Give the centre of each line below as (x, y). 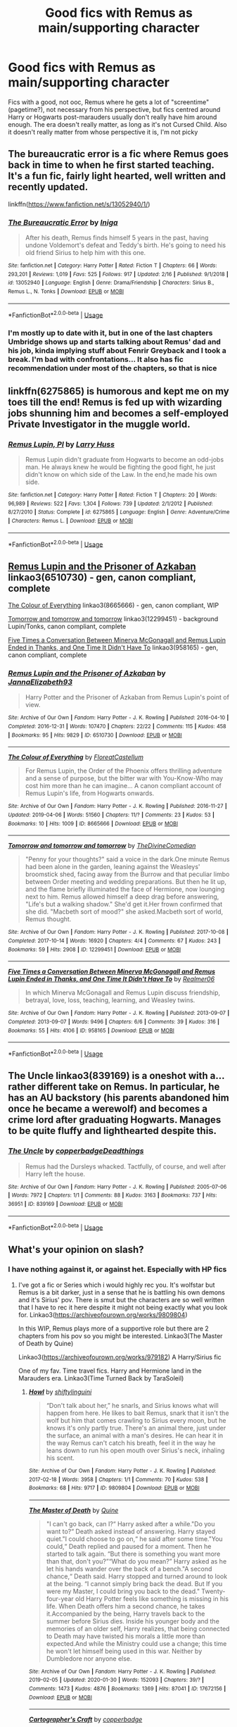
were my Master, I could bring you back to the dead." (123, 1591)
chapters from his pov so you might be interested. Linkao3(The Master (121, 1335)
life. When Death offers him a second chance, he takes (126, 1606)
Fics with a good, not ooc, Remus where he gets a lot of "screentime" (109, 102)
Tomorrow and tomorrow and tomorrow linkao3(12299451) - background (113, 619)
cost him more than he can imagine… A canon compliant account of (123, 786)
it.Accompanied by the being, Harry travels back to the (126, 1614)
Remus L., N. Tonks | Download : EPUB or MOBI (66, 292)
